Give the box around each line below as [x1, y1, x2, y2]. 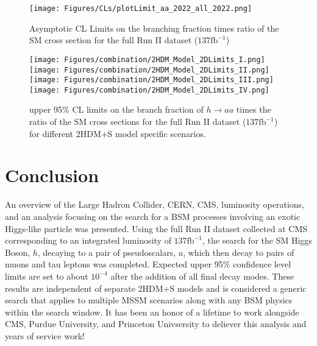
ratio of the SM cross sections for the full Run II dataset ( [29, 115, 246, 128]
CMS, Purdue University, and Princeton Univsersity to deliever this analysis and [5, 317, 307, 330]
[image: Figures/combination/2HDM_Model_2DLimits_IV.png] [29, 85, 269, 94]
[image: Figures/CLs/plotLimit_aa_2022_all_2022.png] [29, 4, 252, 13]
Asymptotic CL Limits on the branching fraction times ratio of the [29, 21, 279, 34]
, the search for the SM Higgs [202, 234, 312, 247]
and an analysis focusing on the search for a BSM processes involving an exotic [5, 210, 301, 222]
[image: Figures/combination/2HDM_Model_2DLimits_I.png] [29, 55, 265, 64]
